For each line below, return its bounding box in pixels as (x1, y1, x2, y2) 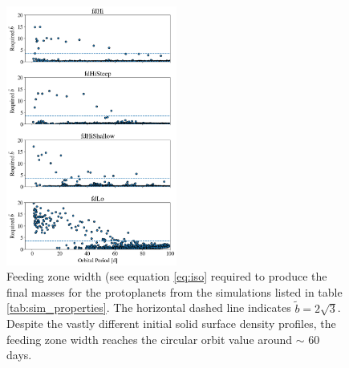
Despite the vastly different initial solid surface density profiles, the (6, 315, 336, 332)
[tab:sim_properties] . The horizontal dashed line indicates (6, 299, 291, 316)
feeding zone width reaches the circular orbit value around (6, 330, 293, 347)
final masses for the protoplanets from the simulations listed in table (6, 283, 343, 300)
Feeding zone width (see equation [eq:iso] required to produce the (6, 268, 327, 285)
